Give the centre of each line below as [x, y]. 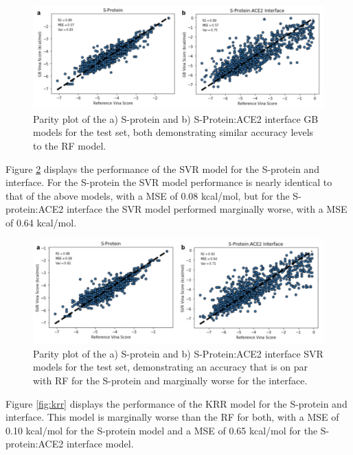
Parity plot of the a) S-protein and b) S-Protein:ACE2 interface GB [176, 118]
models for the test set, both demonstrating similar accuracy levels [173, 132]
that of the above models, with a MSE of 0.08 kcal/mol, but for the [148, 195]
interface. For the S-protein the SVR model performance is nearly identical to [169, 182]
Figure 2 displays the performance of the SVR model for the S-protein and [162, 168]
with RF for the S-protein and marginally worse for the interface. [170, 381]
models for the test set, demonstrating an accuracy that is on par [170, 367]
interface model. [100, 444]
